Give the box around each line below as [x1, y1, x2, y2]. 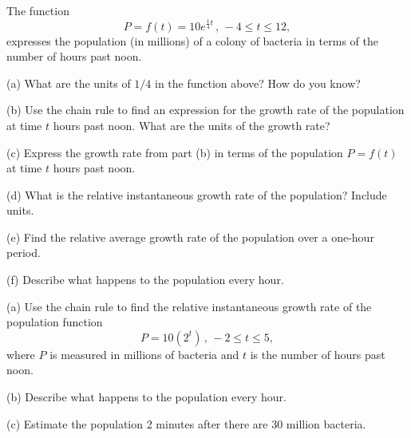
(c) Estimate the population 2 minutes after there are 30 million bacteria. [6, 415, 366, 432]
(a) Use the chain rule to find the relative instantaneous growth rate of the [6, 298, 372, 314]
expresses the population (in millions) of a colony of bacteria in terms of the [6, 32, 379, 49]
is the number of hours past [250, 345, 385, 362]
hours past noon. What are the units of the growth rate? [53, 116, 330, 133]
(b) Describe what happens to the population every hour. [6, 389, 287, 405]
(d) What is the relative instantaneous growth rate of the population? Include [6, 186, 387, 203]
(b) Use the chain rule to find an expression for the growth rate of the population [6, 101, 405, 118]
